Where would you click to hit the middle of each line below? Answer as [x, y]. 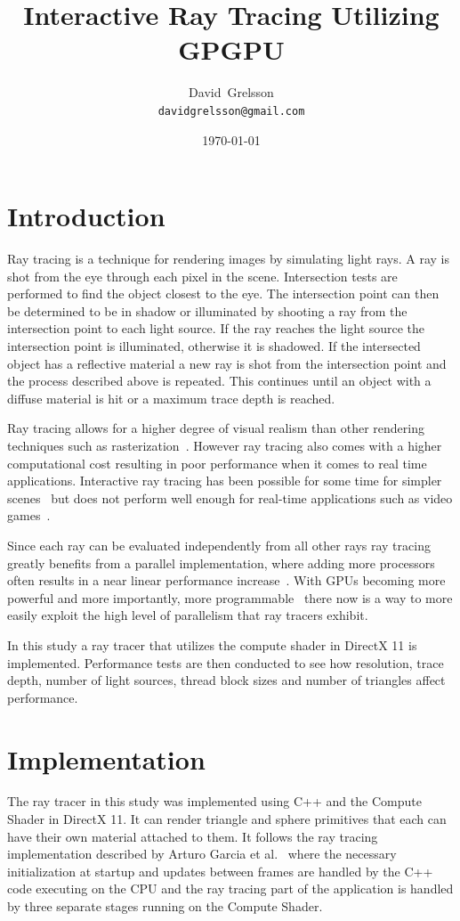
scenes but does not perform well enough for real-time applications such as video [230, 497]
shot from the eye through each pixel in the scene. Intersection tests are [202, 276]
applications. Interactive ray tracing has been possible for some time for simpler [225, 481]
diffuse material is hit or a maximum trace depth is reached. [171, 398]
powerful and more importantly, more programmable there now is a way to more [230, 597]
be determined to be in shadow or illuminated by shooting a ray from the [207, 310]
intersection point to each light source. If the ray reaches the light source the [216, 328]
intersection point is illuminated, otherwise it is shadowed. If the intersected [214, 346]
